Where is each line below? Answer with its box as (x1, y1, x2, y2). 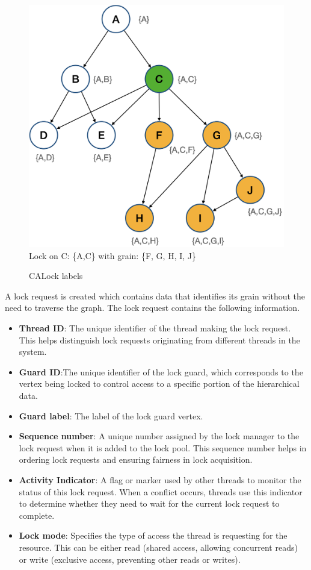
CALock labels (29, 269, 83, 282)
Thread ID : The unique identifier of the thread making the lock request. (19, 322, 291, 334)
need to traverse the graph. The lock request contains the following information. (5, 301, 300, 314)
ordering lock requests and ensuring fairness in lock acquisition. (19, 453, 253, 466)
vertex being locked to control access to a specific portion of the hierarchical (19, 377, 300, 390)
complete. (19, 509, 55, 521)
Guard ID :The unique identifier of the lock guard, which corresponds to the (19, 365, 303, 378)
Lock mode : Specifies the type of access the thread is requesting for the (19, 529, 288, 542)
